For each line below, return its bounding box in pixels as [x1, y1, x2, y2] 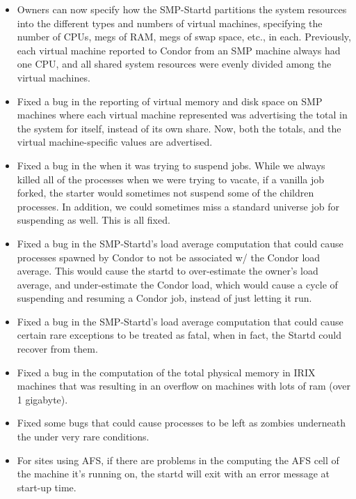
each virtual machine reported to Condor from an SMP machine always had [17, 43, 341, 57]
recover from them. [17, 341, 98, 356]
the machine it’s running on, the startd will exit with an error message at [17, 466, 330, 481]
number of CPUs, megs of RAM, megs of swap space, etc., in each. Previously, [17, 29, 351, 44]
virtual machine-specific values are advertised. [17, 135, 213, 149]
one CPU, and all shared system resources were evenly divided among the [17, 56, 332, 71]
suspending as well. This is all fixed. [17, 213, 170, 227]
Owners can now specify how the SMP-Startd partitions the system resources [17, 2, 347, 16]
